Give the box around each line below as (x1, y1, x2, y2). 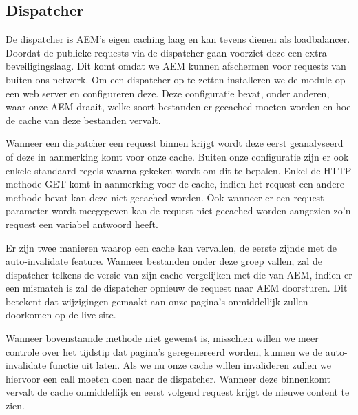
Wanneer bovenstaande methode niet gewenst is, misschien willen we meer (6, 331, 319, 345)
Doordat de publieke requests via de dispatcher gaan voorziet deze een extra (6, 45, 327, 59)
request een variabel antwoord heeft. (6, 216, 158, 231)
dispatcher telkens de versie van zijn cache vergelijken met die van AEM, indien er (6, 267, 352, 281)
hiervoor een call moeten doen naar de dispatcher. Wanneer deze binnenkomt (6, 371, 330, 385)
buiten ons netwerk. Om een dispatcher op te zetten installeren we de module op (6, 72, 346, 86)
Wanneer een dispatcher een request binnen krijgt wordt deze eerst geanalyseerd (6, 136, 344, 150)
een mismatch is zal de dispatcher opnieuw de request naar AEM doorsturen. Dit (6, 281, 348, 295)
